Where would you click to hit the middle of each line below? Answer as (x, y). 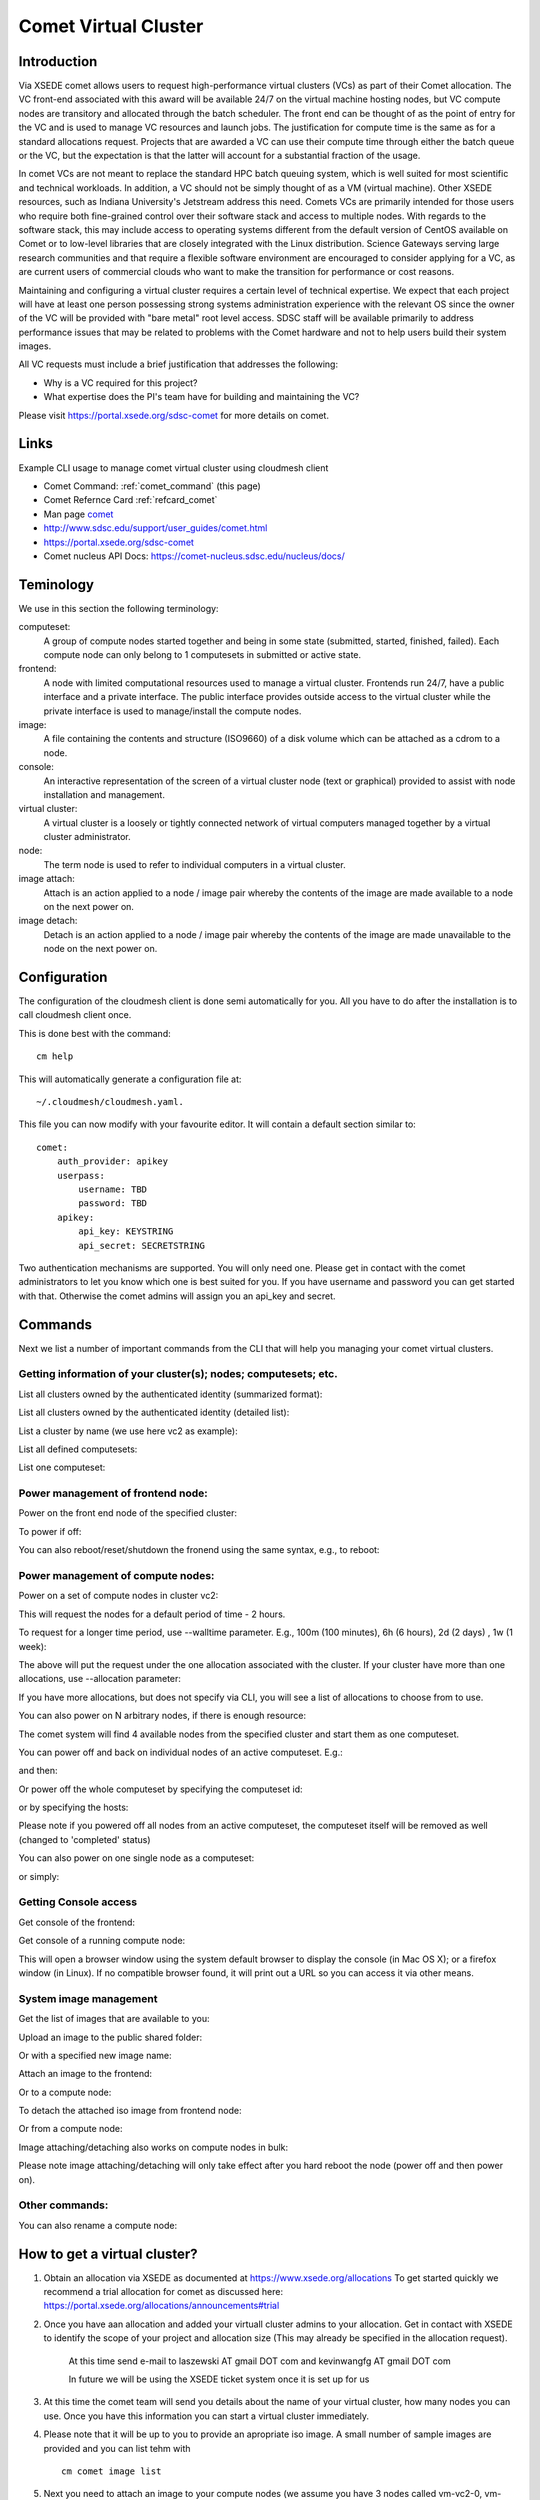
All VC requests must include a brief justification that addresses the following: (178, 364)
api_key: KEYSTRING (126, 1231)
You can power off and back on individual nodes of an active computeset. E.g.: (181, 1752)
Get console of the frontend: (76, 1922)
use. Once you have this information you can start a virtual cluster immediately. (206, 2416)
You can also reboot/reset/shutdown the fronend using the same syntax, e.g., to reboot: (199, 1550)
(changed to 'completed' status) (84, 1839)
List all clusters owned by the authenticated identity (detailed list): (154, 1412)
